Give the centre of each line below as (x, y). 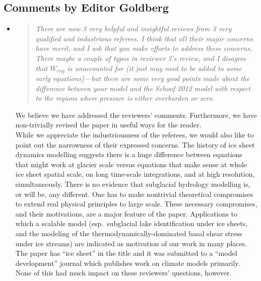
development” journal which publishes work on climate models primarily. (128, 263)
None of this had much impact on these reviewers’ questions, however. (123, 273)
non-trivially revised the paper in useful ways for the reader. (108, 125)
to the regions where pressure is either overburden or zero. (125, 98)
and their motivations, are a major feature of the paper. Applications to (126, 213)
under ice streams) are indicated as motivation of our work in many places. (131, 243)
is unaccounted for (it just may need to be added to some (154, 68)
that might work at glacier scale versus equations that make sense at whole (131, 164)
